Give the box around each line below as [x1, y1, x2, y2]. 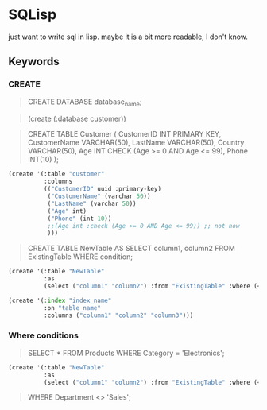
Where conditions [8, 330, 79, 341]
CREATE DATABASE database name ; [27, 97, 142, 108]
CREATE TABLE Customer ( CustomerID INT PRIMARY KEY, [27, 130, 222, 139]
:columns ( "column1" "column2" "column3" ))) [43, 311, 194, 319]
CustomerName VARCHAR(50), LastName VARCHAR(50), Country [27, 137, 245, 148]
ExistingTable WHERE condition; [27, 252, 133, 261]
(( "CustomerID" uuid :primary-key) [43, 185, 161, 193]
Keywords [8, 55, 60, 68]
